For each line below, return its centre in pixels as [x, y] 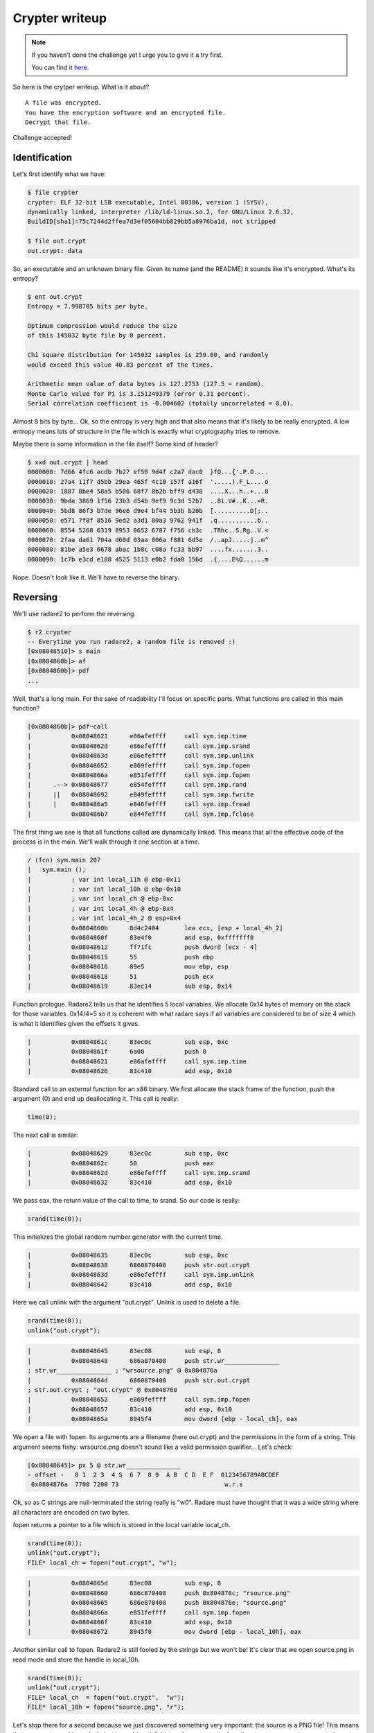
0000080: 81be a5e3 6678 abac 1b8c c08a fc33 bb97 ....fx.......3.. [148, 550]
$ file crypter [53, 193]
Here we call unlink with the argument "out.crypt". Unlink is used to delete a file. [127, 1303]
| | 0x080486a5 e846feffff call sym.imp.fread [139, 804]
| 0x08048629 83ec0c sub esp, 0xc [128, 1153]
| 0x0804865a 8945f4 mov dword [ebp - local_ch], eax [162, 1419]
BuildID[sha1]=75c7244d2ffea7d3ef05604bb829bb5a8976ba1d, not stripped [152, 221]
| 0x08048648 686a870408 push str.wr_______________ [153, 1361]
